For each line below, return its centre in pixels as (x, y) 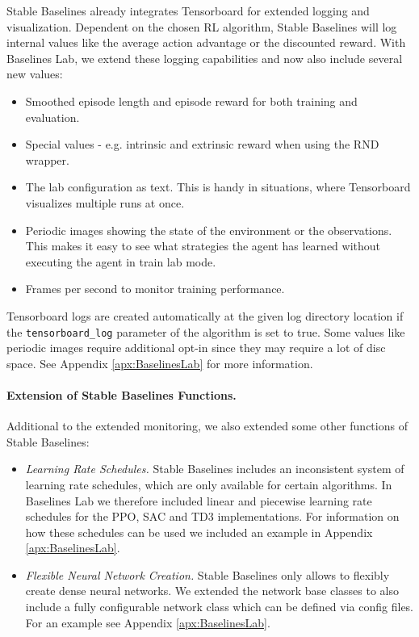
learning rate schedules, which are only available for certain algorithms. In (209, 484)
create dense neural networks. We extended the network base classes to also (212, 591)
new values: (35, 74)
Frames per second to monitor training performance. (155, 289)
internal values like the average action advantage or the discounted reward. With (206, 42)
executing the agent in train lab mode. (121, 261)
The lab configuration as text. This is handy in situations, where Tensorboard (218, 187)
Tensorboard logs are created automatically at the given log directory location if (205, 315)
